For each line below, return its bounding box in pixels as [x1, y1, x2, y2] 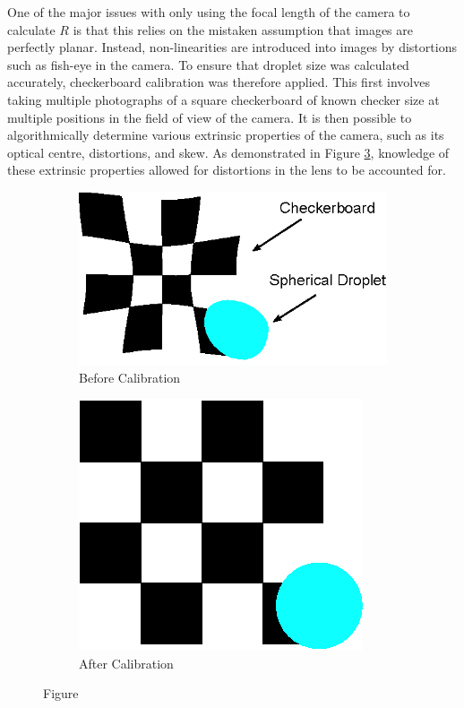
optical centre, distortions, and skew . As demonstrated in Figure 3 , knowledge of [7, 142, 450, 161]
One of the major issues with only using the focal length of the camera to [7, 3, 410, 21]
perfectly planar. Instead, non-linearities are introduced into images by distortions [7, 38, 457, 56]
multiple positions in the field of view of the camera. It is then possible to [7, 108, 412, 126]
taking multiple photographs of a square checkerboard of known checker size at [7, 90, 440, 108]
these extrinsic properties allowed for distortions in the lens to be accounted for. [7, 160, 446, 179]
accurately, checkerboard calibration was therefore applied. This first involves [7, 73, 430, 91]
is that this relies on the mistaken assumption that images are [73, 20, 413, 39]
